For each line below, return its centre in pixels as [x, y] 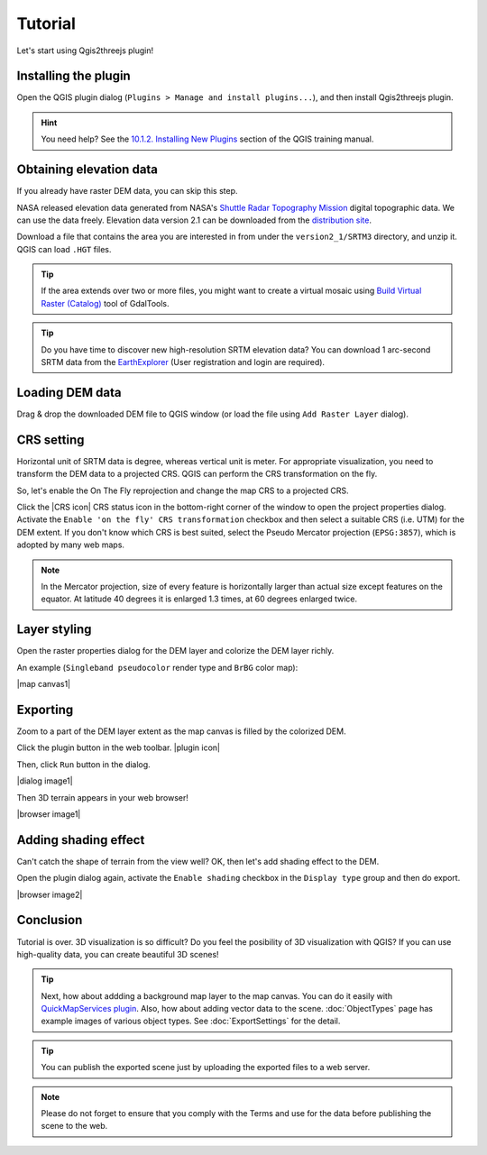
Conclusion [50, 920]
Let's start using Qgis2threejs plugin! [85, 50]
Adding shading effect [81, 840]
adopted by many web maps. [71, 545]
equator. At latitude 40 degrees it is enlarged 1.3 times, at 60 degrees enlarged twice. [199, 599]
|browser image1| [49, 814]
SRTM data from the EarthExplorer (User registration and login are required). [183, 362]
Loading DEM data [69, 392]
